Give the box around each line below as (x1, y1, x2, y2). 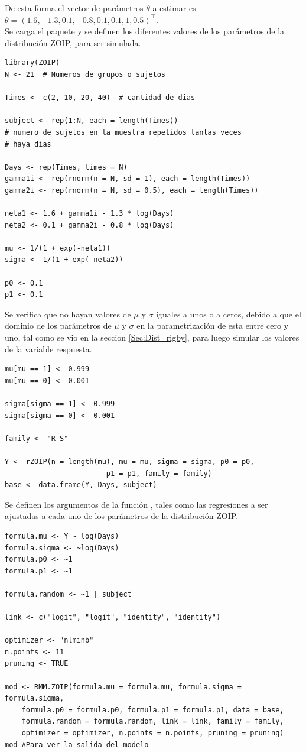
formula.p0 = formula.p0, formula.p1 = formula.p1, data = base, (21, 705, 284, 714)
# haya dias (5, 140, 51, 148)
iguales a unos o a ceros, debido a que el (156, 307, 301, 320)
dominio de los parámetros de (5, 319, 112, 332)
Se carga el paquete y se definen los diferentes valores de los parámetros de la (5, 25, 285, 37)
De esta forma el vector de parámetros (5, 2, 144, 14)
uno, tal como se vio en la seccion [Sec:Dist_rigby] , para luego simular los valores (5, 331, 300, 343)
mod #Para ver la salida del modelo (5, 740, 149, 749)
